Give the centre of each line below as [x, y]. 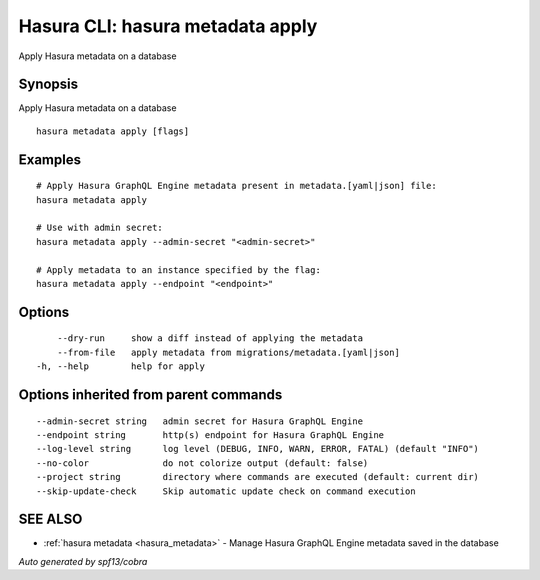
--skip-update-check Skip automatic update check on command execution [226, 491]
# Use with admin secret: [100, 228]
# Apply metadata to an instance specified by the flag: [179, 269]
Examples [50, 159]
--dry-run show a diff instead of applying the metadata [210, 338]
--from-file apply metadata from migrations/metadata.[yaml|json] [228, 352]
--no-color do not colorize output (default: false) [202, 463]
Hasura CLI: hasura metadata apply [168, 26]
